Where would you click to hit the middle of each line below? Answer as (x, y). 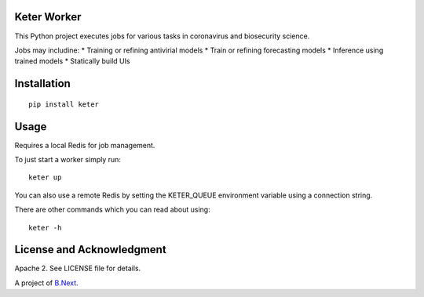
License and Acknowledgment (90, 250)
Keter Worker (48, 17)
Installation (42, 83)
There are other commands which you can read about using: (113, 210)
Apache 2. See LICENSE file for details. (78, 268)
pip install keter (64, 104)
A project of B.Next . (46, 283)
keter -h (45, 228)
